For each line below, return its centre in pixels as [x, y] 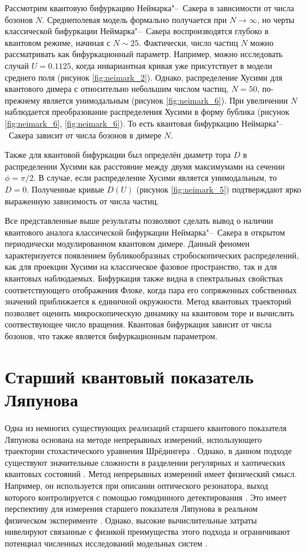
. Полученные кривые [65, 189]
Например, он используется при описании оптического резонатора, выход [137, 485]
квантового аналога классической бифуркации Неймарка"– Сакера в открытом [145, 232]
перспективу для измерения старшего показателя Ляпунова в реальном [131, 509]
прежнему [22, 100]
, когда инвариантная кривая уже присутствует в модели [172, 65]
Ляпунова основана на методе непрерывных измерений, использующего [133, 439]
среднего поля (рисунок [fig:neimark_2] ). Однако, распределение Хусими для [144, 77]
